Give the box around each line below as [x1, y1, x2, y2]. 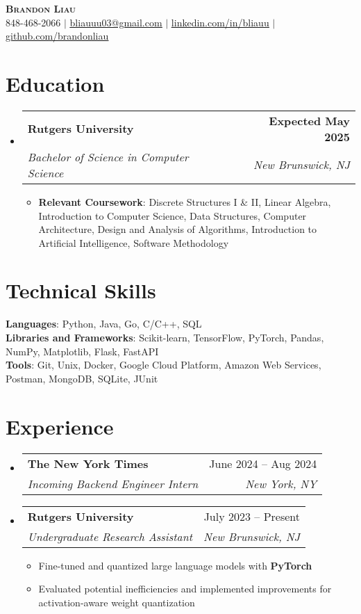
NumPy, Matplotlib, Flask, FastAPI [6, 344, 159, 358]
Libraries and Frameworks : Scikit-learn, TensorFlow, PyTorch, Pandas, [6, 330, 324, 344]
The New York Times [27, 455, 149, 471]
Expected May [269, 112, 350, 129]
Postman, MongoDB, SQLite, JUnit [6, 371, 158, 385]
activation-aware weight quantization [38, 595, 195, 609]
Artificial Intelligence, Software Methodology [38, 235, 229, 250]
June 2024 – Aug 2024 [209, 455, 317, 471]
